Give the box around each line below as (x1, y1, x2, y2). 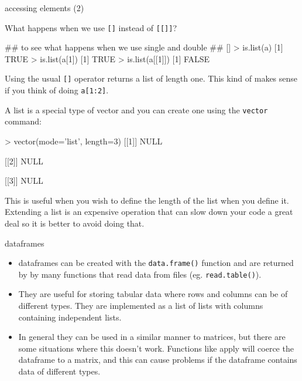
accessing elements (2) (5, 2, 84, 14)
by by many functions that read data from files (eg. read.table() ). (18, 268, 262, 280)
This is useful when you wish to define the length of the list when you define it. (5, 194, 289, 206)
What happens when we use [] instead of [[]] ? (5, 21, 177, 33)
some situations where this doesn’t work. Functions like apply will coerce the (18, 342, 294, 354)
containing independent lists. (18, 311, 122, 323)
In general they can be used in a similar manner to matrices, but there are (18, 331, 286, 343)
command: (5, 115, 42, 127)
